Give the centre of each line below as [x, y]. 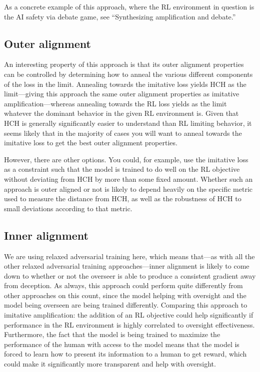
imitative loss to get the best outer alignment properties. [91, 143]
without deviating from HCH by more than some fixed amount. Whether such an [128, 179]
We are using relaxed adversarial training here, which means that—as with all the [129, 256]
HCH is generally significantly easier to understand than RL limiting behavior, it [128, 123]
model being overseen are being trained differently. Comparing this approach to [126, 305]
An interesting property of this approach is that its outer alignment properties [124, 64]
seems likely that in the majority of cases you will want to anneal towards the [123, 133]
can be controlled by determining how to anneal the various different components [128, 74]
